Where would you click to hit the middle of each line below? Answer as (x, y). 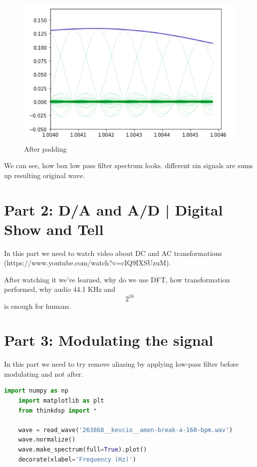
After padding (45, 148)
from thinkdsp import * (58, 410)
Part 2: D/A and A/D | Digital (114, 209)
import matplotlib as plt (61, 401)
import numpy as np (36, 391)
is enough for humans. (38, 306)
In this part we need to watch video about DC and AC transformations (113, 253)
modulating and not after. (44, 373)
